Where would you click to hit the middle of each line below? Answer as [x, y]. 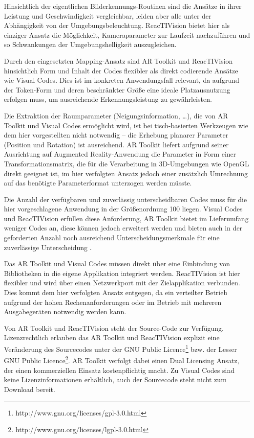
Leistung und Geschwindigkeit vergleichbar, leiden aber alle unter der [108, 15]
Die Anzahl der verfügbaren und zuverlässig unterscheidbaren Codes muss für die [126, 199]
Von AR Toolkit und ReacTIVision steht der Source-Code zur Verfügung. [114, 328]
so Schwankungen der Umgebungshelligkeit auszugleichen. [90, 44]
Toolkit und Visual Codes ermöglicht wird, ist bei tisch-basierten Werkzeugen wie [126, 125]
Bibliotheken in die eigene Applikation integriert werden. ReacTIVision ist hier [122, 273]
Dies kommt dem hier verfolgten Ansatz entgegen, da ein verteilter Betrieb [116, 292]
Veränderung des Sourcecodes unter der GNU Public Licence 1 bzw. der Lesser [120, 348]
